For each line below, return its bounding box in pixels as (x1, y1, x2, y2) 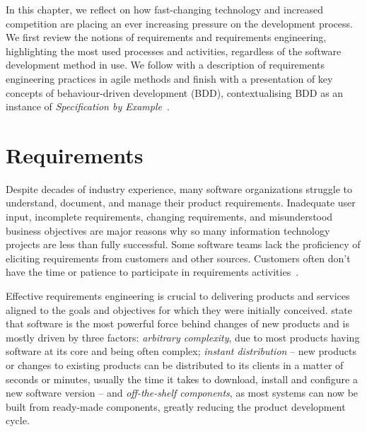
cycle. (6, 413, 30, 428)
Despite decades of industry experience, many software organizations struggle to (6, 181, 353, 196)
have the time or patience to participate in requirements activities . (6, 264, 299, 279)
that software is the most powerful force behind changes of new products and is (6, 316, 349, 331)
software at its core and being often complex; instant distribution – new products (6, 344, 356, 358)
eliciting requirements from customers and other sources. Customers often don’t (6, 250, 351, 265)
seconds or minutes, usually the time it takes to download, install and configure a (6, 371, 358, 386)
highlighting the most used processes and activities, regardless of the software (6, 43, 342, 58)
